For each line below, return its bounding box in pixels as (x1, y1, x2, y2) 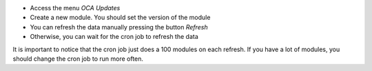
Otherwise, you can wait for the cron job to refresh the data (30, 33, 199, 41)
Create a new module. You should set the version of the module (30, 14, 211, 22)
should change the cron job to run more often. (12, 55, 144, 63)
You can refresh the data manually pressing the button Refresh (30, 23, 208, 31)
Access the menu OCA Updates (30, 4, 121, 12)
